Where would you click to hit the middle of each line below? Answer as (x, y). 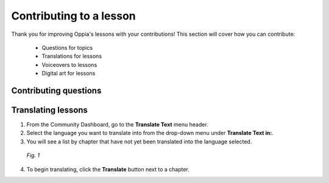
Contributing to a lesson (74, 16)
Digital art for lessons (69, 74)
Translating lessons (50, 110)
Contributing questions (56, 90)
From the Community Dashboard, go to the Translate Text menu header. (117, 125)
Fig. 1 (33, 156)
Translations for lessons (72, 56)
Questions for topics (67, 47)
